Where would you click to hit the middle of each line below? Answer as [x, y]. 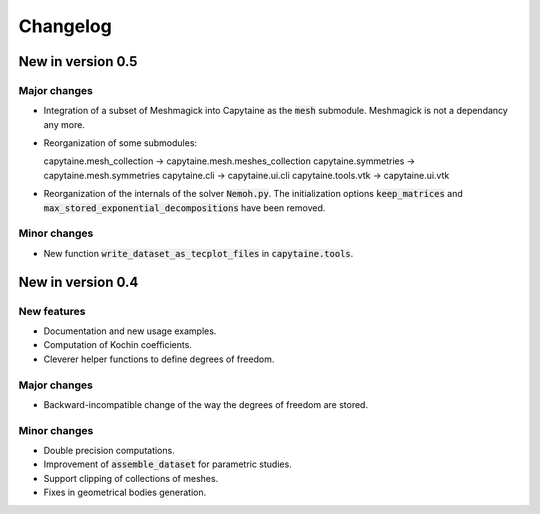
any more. [64, 124]
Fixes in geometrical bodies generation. [125, 492]
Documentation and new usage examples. [130, 331]
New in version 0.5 [78, 61]
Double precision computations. [109, 451]
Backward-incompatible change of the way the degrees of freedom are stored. [206, 404]
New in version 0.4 [78, 281]
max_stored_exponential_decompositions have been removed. [184, 207]
